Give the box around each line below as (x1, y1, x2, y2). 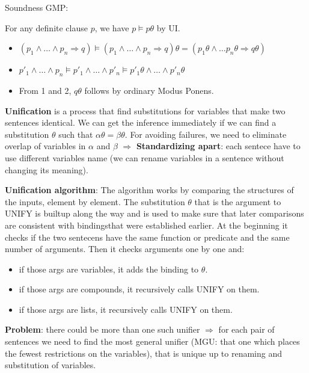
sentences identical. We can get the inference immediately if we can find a (5, 116, 277, 129)
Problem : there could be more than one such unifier (5, 323, 200, 336)
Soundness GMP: (5, 1, 69, 13)
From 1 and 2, (19, 84, 72, 96)
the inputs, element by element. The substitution (5, 195, 185, 208)
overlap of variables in (5, 140, 86, 152)
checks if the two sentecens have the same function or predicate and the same (5, 230, 290, 243)
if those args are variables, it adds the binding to (19, 262, 199, 275)
